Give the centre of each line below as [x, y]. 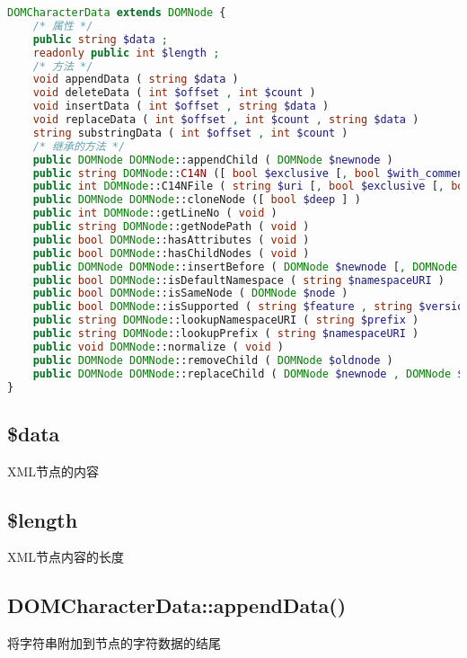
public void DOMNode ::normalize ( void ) [158, 347]
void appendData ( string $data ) [136, 80]
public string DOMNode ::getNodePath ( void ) [171, 227]
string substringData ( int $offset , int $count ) [190, 133]
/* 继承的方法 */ [79, 146]
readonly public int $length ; [126, 53]
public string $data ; [101, 39]
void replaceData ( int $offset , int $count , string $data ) [226, 120]
